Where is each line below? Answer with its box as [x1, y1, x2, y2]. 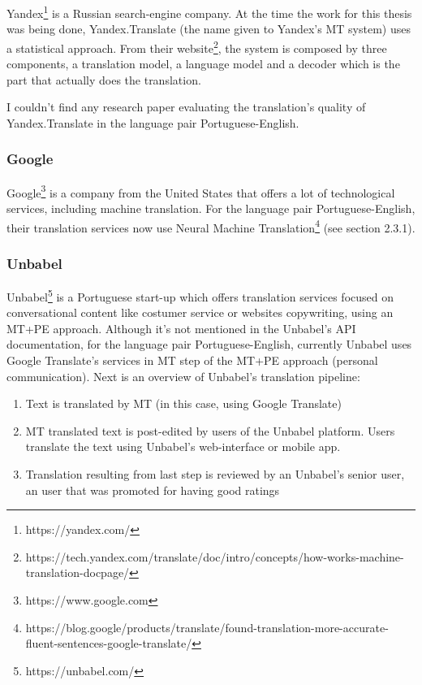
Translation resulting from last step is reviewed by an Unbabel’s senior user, [25, 466, 405, 482]
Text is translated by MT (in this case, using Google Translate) [25, 395, 342, 412]
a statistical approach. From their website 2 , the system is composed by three [6, 37, 387, 56]
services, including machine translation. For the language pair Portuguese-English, [6, 199, 416, 216]
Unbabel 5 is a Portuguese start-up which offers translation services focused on [6, 286, 394, 305]
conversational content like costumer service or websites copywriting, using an [6, 304, 394, 321]
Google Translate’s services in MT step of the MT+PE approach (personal [6, 352, 378, 369]
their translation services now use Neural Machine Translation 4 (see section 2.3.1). [6, 216, 416, 236]
